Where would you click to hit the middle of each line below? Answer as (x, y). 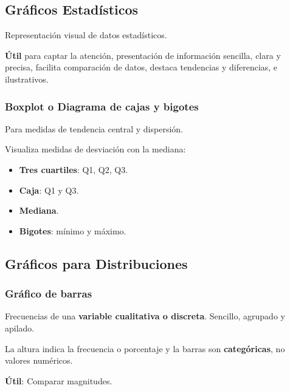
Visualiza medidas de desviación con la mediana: (95, 149)
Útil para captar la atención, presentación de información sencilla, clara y (143, 55)
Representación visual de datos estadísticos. (86, 35)
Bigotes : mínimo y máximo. (73, 230)
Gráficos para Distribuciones (96, 263)
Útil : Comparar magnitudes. (59, 380)
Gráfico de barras (49, 294)
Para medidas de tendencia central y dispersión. (94, 128)
